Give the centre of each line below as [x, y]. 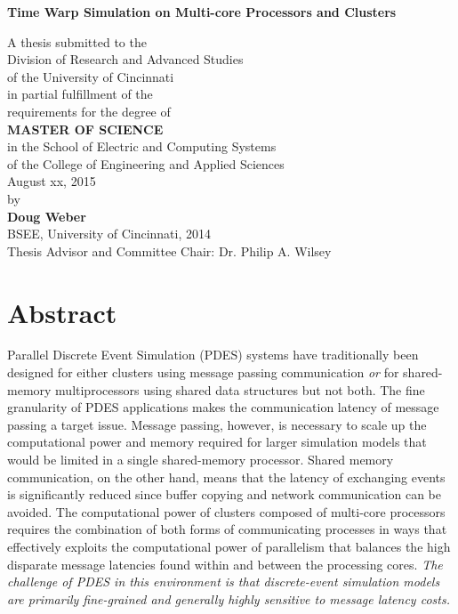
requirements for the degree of [89, 111]
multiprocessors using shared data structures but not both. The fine [240, 389]
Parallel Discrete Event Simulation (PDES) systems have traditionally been [213, 355]
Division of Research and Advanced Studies [125, 59]
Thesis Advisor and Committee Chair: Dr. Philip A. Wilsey [169, 250]
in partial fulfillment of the [80, 94]
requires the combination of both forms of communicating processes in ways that [227, 529]
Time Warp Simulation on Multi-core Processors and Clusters [202, 12]
